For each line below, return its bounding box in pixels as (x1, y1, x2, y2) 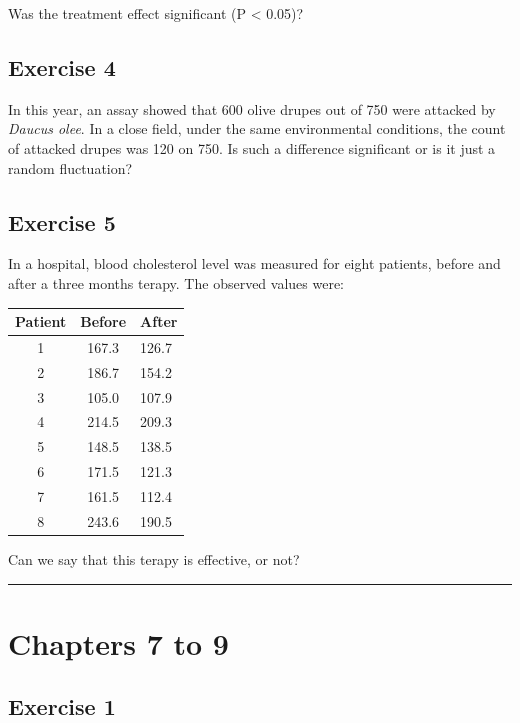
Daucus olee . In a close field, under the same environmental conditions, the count (8, 118, 506, 139)
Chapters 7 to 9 (8, 622, 229, 663)
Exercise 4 (8, 51, 116, 82)
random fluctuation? (8, 157, 133, 178)
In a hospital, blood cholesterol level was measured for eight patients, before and (8, 253, 501, 274)
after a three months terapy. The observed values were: (8, 272, 344, 293)
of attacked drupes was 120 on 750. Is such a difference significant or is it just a (8, 137, 496, 158)
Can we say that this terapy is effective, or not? (8, 548, 300, 569)
